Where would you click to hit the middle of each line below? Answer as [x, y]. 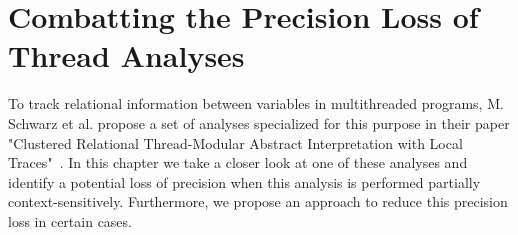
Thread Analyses [126, 55]
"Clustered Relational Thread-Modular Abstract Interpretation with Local [235, 142]
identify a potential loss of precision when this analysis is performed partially [244, 181]
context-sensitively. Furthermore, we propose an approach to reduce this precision [258, 201]
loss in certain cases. [70, 220]
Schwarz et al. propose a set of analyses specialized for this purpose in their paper [259, 122]
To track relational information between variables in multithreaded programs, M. [256, 103]
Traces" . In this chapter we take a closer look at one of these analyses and [238, 162]
